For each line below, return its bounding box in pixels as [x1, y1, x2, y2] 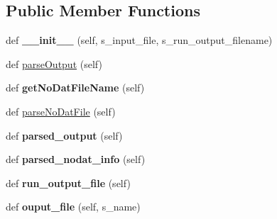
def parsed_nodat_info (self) [6, 152, 146, 167]
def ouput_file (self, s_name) [6, 199, 141, 214]
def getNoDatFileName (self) [6, 80, 145, 95]
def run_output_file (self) [6, 175, 131, 190]
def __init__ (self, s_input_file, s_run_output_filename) [6, 33, 273, 47]
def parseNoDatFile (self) [6, 103, 116, 118]
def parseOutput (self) [6, 56, 102, 71]
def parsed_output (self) [6, 128, 123, 142]
